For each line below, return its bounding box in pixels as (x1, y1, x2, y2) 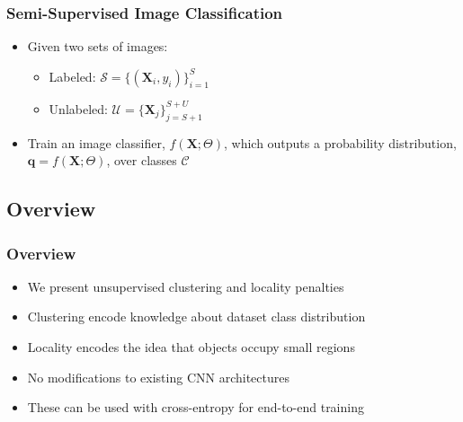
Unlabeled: (49, 99, 108, 118)
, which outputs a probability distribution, (223, 133, 457, 152)
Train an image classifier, (27, 133, 165, 152)
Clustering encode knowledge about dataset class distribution (27, 307, 366, 326)
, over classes (106, 151, 177, 170)
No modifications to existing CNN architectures (27, 367, 289, 386)
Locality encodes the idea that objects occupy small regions (27, 337, 355, 356)
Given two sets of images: (27, 37, 168, 56)
